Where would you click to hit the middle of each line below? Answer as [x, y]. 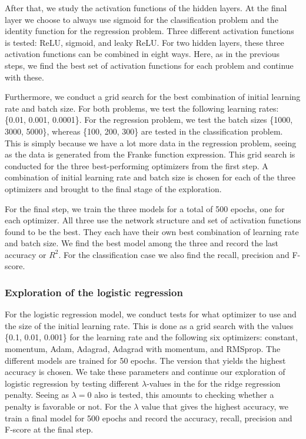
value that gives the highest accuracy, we [215, 406]
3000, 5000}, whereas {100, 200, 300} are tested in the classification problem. [144, 131]
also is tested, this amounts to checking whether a [184, 395]
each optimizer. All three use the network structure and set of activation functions [153, 220]
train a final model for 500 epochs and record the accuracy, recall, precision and [149, 418]
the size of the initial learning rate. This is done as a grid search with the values [149, 325]
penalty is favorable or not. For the [68, 406]
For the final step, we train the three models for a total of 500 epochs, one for [145, 208]
